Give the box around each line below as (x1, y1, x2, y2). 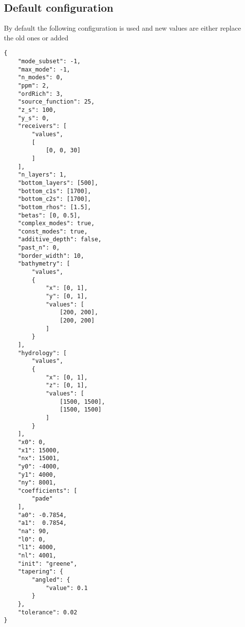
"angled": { (32, 576, 71, 584)
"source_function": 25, (18, 98, 95, 106)
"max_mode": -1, (18, 66, 71, 73)
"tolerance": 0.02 (18, 609, 77, 616)
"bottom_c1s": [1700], (18, 187, 91, 195)
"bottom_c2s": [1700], (18, 196, 91, 203)
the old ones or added (4, 32, 69, 42)
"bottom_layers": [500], (18, 179, 98, 186)
